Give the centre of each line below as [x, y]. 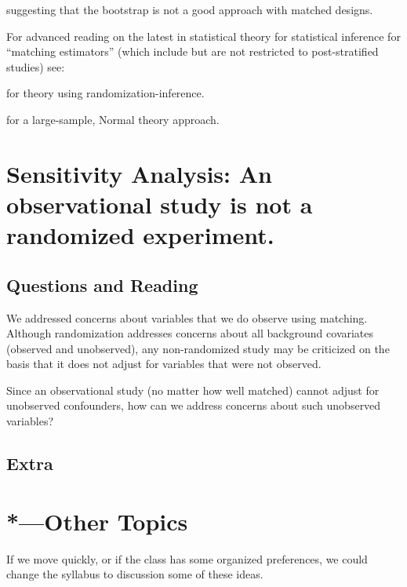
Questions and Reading [102, 284]
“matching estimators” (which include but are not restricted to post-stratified [193, 51]
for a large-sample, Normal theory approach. [113, 119]
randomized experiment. [140, 235]
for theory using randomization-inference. [105, 93]
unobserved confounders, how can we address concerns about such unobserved [194, 405]
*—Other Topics [97, 521]
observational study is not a [160, 204]
